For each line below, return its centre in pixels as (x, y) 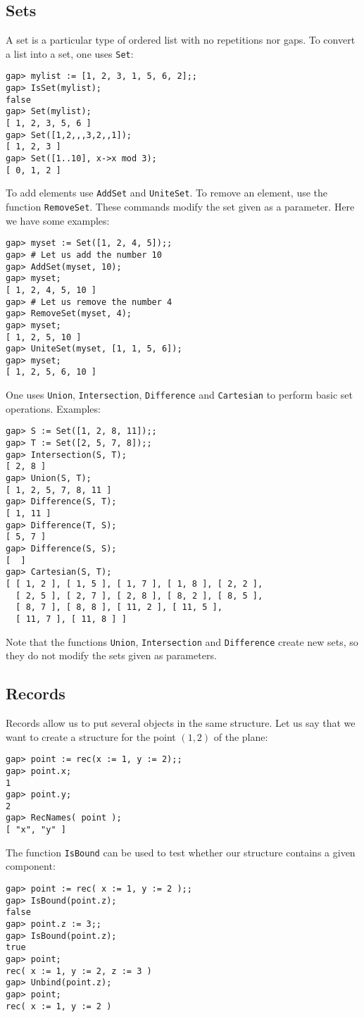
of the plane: (241, 736)
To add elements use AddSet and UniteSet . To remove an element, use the (167, 193)
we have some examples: (58, 220)
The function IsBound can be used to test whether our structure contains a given (181, 852)
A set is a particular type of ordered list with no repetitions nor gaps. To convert (181, 40)
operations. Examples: (53, 408)
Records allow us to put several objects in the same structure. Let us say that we (181, 723)
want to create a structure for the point (91, 736)
